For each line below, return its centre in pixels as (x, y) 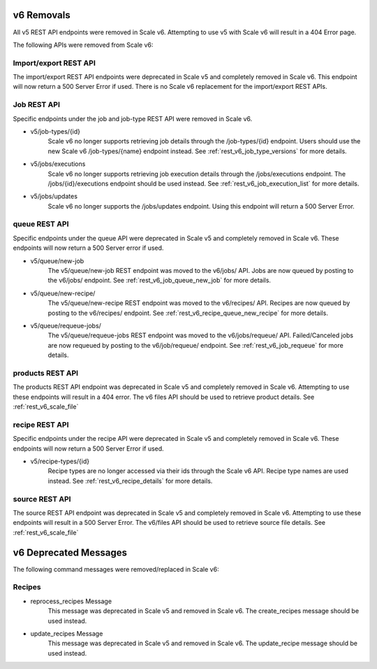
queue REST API (41, 224)
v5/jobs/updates (54, 197)
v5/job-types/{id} (55, 131)
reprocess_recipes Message (71, 601)
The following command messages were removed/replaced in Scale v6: (116, 569)
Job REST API (37, 105)
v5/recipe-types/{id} (60, 461)
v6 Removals (42, 15)
